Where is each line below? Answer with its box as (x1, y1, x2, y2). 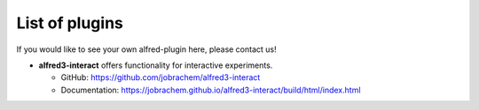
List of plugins (16, 13, 123, 33)
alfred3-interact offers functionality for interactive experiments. (38, 60, 273, 70)
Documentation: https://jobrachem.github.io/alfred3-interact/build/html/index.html (60, 84, 361, 95)
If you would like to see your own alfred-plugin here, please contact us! (16, 44, 277, 55)
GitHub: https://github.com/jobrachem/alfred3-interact (60, 72, 261, 83)
